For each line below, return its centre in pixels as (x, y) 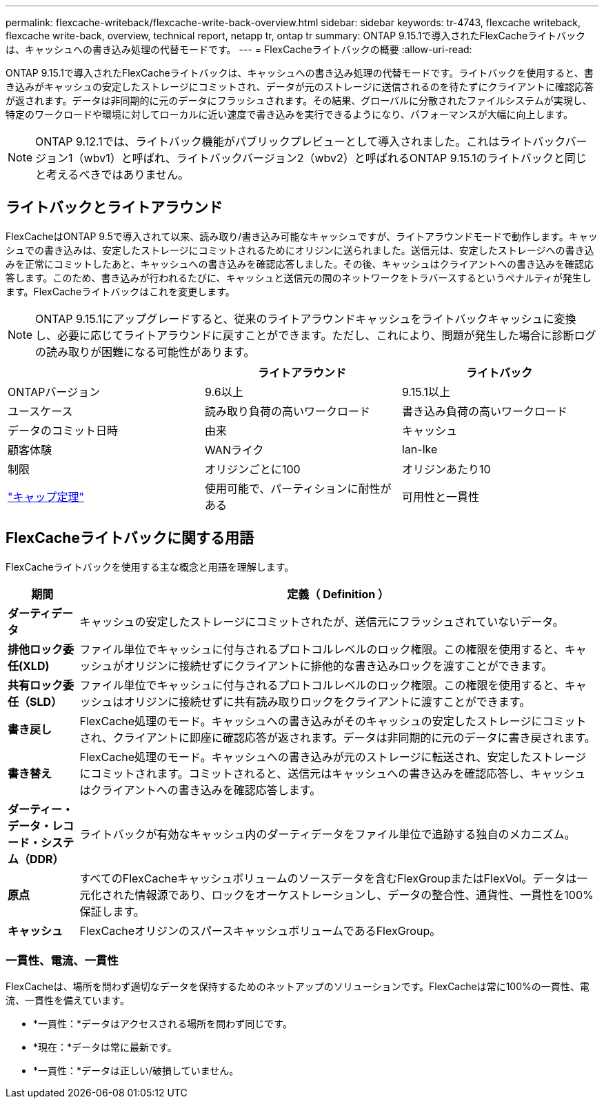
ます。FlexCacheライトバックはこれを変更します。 (120, 291)
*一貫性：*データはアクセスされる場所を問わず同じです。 (163, 1024)
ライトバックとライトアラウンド (114, 208)
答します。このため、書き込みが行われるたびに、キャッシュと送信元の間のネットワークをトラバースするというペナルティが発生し (299, 277)
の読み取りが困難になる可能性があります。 (145, 352)
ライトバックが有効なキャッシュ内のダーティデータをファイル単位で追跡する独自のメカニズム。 (328, 834)
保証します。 (112, 911)
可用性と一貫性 (440, 496)
